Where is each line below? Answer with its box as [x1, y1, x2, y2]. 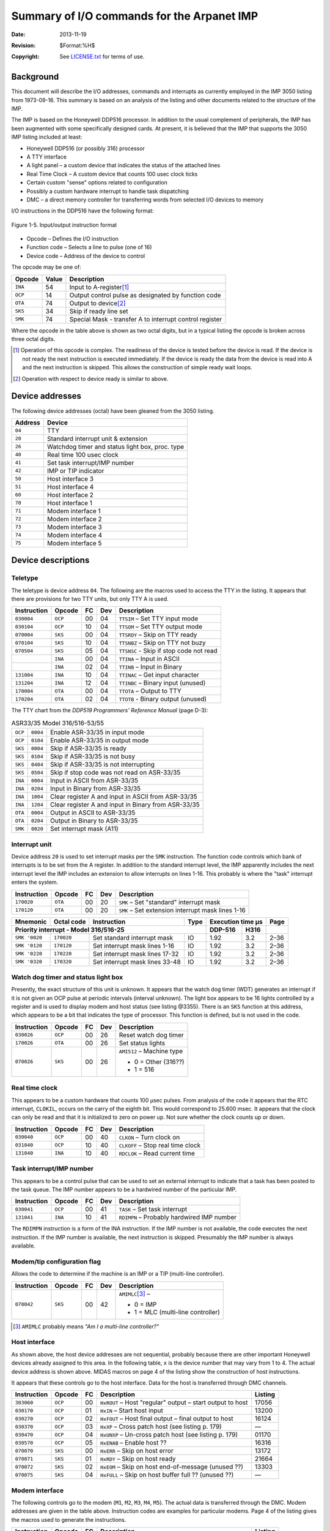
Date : [11, 31, 26, 38]
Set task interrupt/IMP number [46, 458, 134, 467]
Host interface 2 [46, 491, 94, 499]
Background [11, 72, 59, 82]
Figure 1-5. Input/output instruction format [11, 221, 117, 228]
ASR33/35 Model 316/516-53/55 [11, 719, 105, 728]
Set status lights [119, 1039, 165, 1047]
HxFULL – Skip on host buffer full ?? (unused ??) [100, 1470, 234, 1479]
